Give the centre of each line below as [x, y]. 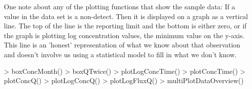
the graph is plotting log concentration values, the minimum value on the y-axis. [124, 35]
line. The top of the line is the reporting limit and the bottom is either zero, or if [125, 26]
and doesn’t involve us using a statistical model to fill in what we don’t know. [120, 54]
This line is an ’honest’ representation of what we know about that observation [122, 45]
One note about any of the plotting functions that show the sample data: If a [120, 6]
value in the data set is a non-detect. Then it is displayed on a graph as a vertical [126, 16]
